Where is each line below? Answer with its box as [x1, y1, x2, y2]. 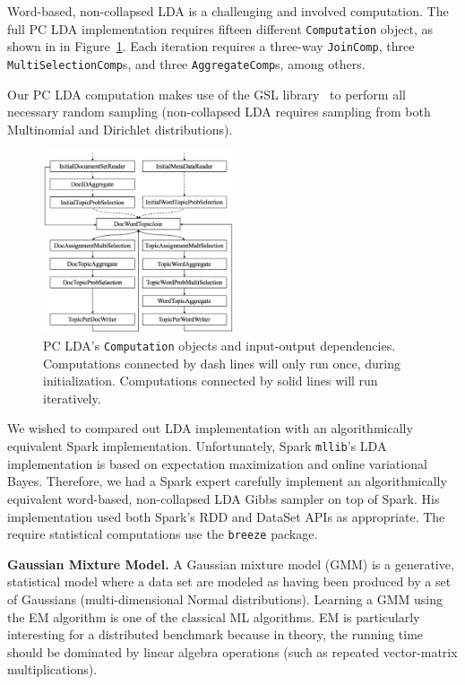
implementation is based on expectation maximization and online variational [7, 454, 427, 473]
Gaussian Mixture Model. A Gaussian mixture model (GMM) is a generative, [7, 554, 454, 573]
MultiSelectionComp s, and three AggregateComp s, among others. [7, 54, 366, 73]
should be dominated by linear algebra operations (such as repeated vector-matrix [7, 642, 458, 661]
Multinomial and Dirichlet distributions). [7, 119, 233, 138]
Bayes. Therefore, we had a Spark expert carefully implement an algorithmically [7, 472, 447, 490]
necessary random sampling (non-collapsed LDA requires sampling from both [7, 102, 431, 121]
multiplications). [7, 660, 98, 679]
